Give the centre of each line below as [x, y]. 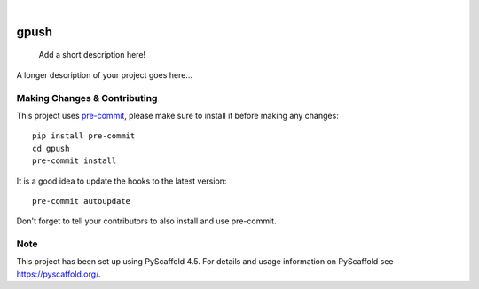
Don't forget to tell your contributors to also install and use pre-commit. [146, 221]
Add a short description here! [92, 55]
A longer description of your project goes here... [104, 74]
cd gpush [51, 148]
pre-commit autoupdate [82, 201]
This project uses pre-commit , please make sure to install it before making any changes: [177, 115]
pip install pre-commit [84, 136]
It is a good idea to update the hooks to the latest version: [122, 181]
